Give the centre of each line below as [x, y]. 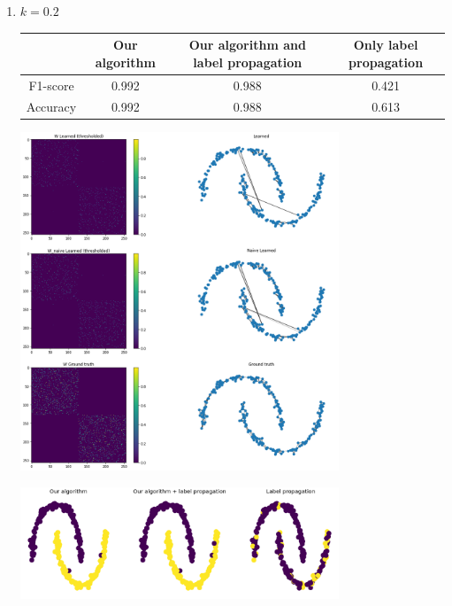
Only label [386, 45]
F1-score [51, 85]
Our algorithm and [247, 45]
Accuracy [51, 107]
